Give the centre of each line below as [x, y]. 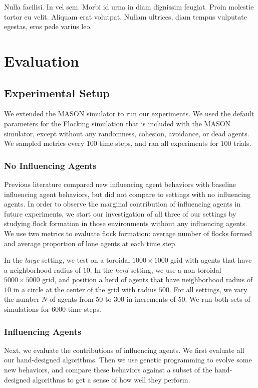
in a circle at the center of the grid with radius [85, 289]
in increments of [151, 299]
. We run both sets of [218, 299]
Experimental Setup [57, 92]
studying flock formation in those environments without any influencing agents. [126, 223]
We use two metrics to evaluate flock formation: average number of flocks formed [128, 233]
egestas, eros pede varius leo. [48, 26]
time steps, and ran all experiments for [159, 143]
